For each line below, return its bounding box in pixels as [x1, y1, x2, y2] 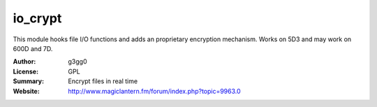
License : [13, 67, 38, 76]
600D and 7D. [13, 44, 53, 52]
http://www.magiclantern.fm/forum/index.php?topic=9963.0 [68, 87, 241, 95]
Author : [13, 57, 36, 66]
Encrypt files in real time [68, 77, 138, 85]
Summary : [13, 77, 45, 85]
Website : [13, 87, 40, 95]
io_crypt [13, 10, 62, 26]
